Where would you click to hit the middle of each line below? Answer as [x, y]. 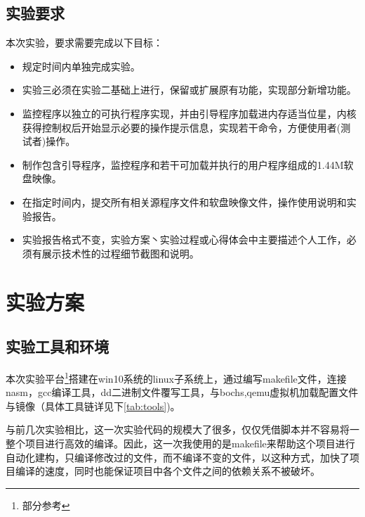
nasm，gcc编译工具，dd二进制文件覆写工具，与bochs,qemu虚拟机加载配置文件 [182, 392]
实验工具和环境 [57, 346]
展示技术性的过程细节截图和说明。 [120, 253]
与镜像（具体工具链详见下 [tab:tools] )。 [93, 406]
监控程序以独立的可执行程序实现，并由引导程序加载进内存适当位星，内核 [189, 113]
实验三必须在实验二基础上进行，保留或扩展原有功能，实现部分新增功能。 [189, 90]
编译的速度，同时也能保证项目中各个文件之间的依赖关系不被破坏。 [167, 471]
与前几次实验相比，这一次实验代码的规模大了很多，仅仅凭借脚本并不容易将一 [182, 429]
